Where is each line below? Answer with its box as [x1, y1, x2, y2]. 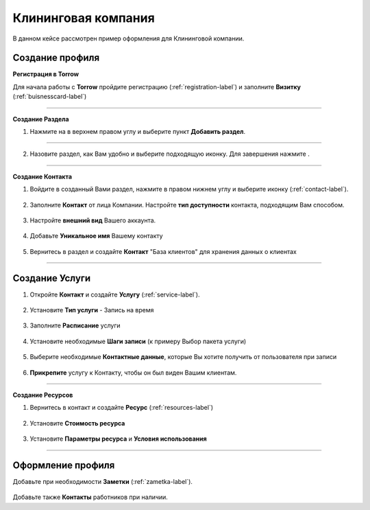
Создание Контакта [12, 172, 72, 181]
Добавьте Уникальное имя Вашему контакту [29, 232, 164, 240]
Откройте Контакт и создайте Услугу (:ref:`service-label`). [29, 290, 200, 299]
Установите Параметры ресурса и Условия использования [29, 434, 207, 443]
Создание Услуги [12, 272, 91, 284]
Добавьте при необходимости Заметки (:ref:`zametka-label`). [12, 478, 193, 486]
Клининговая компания [12, 10, 156, 25]
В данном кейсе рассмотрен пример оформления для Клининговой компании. [12, 34, 245, 43]
